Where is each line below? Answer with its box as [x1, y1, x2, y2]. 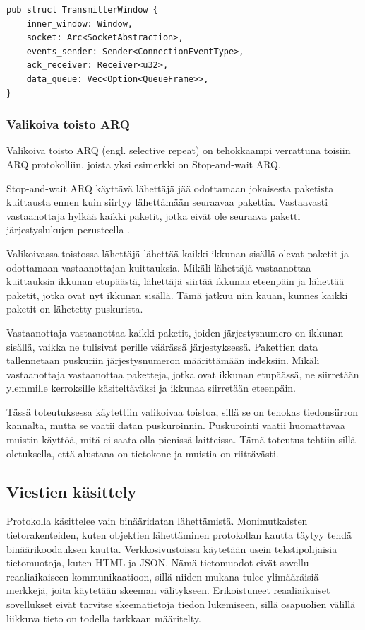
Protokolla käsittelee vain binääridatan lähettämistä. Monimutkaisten [6, 513, 308, 528]
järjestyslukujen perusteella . [6, 222, 130, 237]
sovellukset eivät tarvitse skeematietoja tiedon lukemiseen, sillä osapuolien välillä [6, 597, 356, 612]
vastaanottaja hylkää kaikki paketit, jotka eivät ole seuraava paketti [6, 208, 301, 223]
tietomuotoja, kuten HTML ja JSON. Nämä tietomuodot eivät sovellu [6, 555, 309, 570]
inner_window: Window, [26, 18, 133, 29]
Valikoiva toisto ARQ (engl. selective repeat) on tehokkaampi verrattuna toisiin [6, 143, 351, 158]
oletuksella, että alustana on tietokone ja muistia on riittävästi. [6, 445, 279, 460]
